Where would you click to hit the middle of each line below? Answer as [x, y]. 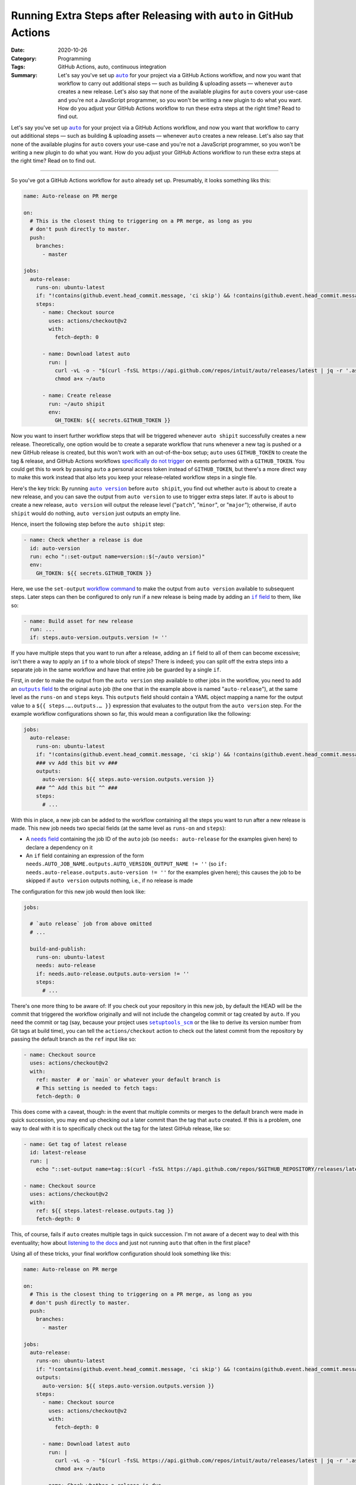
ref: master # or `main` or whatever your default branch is [128, 1080]
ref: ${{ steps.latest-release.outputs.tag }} [105, 1211]
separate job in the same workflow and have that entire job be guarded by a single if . [116, 670]
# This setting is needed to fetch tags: [97, 1088]
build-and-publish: [58, 949]
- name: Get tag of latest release [75, 1144]
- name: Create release [77, 396]
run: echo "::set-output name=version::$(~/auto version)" [117, 556]
